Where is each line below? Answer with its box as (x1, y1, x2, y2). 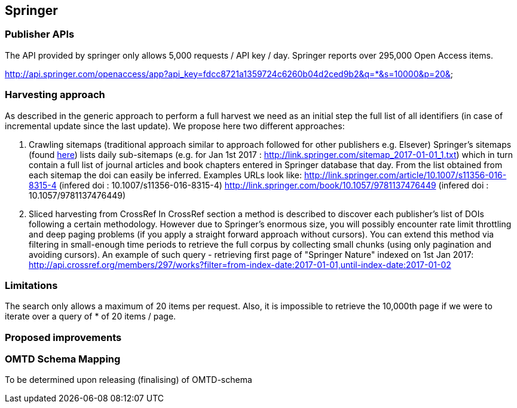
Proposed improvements (5, 331, 122, 343)
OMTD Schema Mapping (5, 353, 121, 366)
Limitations (5, 279, 58, 291)
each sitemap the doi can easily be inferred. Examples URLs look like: (29, 169, 302, 180)
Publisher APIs (5, 28, 75, 41)
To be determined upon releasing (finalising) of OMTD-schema (5, 374, 252, 385)
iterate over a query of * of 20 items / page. (5, 311, 176, 322)
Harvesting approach (5, 89, 105, 101)
